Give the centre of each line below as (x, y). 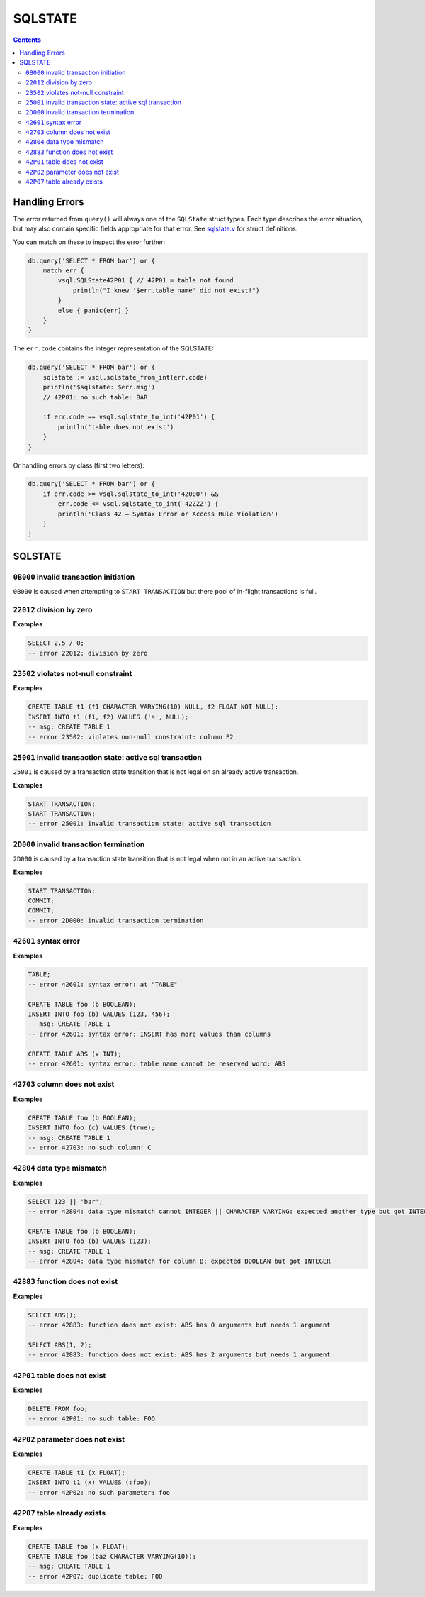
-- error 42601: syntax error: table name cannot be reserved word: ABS (157, 1064)
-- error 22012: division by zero (88, 653)
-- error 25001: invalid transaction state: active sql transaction (149, 824)
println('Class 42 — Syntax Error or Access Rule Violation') (168, 514)
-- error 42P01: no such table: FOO (92, 1419)
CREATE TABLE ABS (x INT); (75, 1054)
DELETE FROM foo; (58, 1409)
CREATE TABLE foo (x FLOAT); (79, 1546)
